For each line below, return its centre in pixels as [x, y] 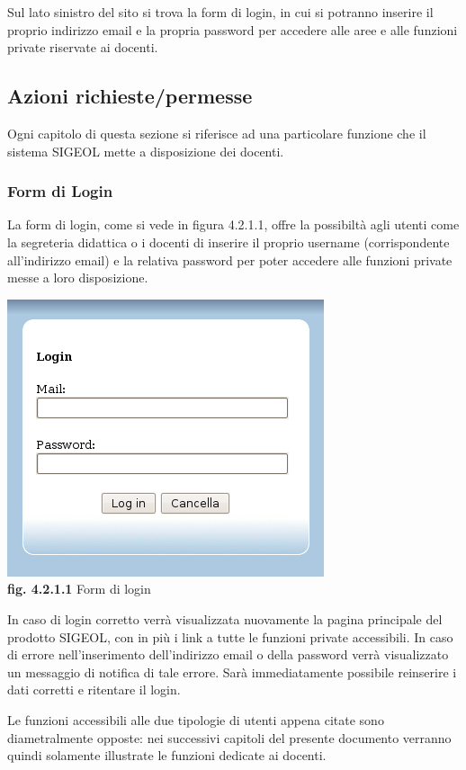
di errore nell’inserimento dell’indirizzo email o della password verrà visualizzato [228, 654]
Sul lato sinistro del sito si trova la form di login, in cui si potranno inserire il [220, 12]
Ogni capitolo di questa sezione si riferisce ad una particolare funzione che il [217, 133]
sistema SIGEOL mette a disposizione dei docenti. [146, 151]
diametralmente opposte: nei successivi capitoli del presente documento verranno [229, 737]
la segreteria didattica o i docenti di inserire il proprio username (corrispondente [229, 242]
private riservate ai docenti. [83, 47]
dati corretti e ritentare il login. [94, 689]
